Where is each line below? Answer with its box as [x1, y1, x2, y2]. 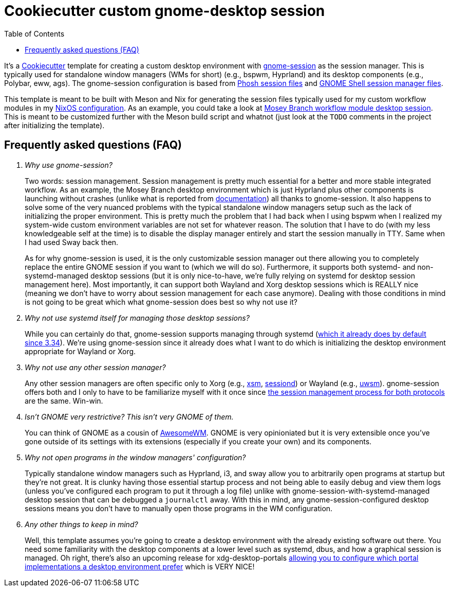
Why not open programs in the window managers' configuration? [25, 453, 246, 462]
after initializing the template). [4, 120, 105, 130]
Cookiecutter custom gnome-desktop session [4, 2, 325, 20]
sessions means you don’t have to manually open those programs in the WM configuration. [25, 503, 333, 513]
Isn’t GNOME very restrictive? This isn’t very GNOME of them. [25, 412, 234, 421]
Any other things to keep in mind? [25, 519, 138, 529]
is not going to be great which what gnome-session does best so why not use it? [25, 297, 297, 306]
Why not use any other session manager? [25, 362, 166, 372]
